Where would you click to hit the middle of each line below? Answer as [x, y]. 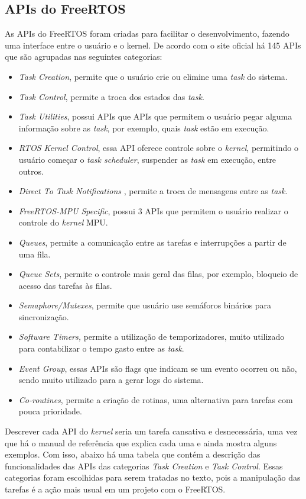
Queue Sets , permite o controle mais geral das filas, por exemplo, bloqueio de [158, 274]
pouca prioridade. [50, 411]
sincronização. [44, 316]
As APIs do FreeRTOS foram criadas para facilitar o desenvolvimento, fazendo [147, 33]
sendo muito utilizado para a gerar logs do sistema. [111, 380]
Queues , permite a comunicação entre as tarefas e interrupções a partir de [152, 242]
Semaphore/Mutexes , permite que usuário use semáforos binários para [145, 305]
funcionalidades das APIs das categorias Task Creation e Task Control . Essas [144, 466]
